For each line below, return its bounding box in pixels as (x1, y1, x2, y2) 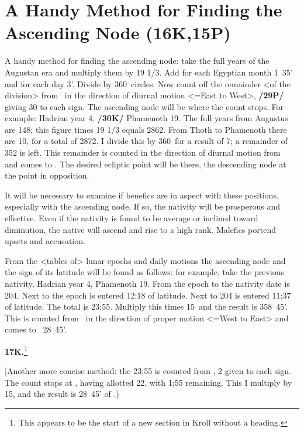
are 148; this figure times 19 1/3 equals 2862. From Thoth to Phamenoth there (5, 123, 287, 135)
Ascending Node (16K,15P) (5, 20, 231, 44)
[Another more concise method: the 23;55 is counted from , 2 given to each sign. (5, 365, 291, 377)
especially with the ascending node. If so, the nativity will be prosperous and (5, 200, 281, 212)
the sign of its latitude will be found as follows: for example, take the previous (5, 266, 285, 278)
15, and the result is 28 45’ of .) (5, 388, 119, 400)
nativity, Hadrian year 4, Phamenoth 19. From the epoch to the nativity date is (5, 277, 290, 289)
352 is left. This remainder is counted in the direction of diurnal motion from (5, 146, 281, 159)
